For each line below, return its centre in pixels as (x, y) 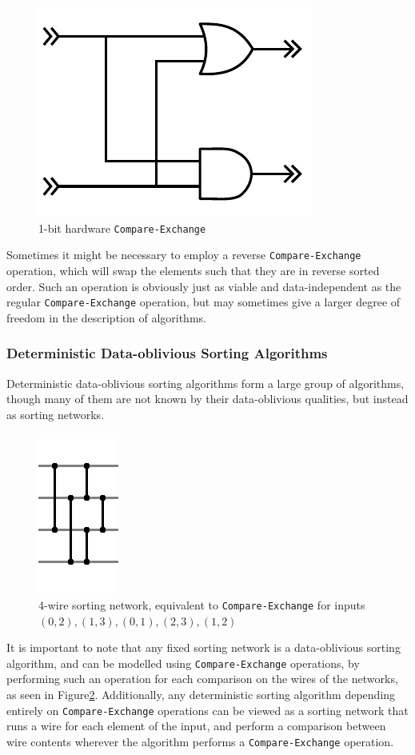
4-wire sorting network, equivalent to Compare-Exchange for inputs (202, 604)
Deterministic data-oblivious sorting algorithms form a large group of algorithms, (206, 383)
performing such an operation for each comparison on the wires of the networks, (202, 679)
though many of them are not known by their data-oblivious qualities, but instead (207, 399)
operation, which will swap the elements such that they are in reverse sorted (193, 270)
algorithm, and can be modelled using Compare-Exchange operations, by (183, 663)
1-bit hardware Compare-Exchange (122, 228)
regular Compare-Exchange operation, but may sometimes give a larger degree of (204, 302)
